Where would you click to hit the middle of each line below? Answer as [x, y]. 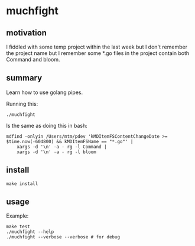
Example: [17, 216]
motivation [27, 33]
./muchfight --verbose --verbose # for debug [63, 237]
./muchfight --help [30, 232]
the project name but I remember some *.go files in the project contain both [98, 53]
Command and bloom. [33, 59]
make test [18, 227]
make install [22, 184]
